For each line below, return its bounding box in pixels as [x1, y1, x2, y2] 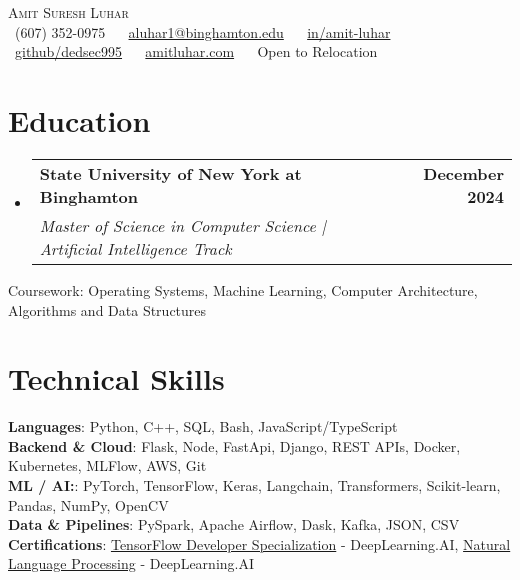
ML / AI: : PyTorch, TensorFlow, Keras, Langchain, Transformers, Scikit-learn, [8, 475, 501, 495]
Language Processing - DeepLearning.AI [8, 553, 255, 574]
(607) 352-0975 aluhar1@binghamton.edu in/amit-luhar [14, 21, 391, 42]
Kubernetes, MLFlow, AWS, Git [8, 455, 207, 476]
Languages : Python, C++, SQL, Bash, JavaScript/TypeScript [8, 416, 398, 437]
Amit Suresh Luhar [8, 2, 129, 22]
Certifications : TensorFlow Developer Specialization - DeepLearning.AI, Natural [8, 533, 511, 554]
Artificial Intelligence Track [39, 236, 232, 260]
